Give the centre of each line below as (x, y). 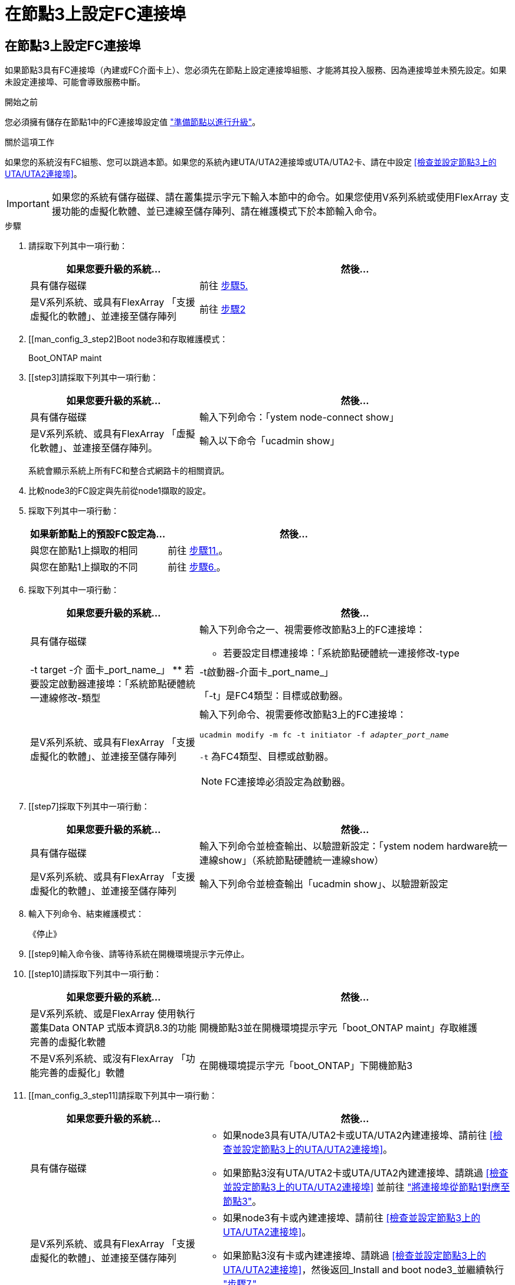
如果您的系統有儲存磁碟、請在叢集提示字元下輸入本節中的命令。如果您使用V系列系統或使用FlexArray (275, 197)
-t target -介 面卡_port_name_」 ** (106, 670)
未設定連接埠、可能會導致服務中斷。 (75, 82)
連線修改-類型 (70, 698)
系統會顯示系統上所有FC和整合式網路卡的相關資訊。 (129, 471)
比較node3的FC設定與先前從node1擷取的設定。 (120, 491)
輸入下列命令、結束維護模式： (86, 914)
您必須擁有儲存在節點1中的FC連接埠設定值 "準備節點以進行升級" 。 (133, 122)
